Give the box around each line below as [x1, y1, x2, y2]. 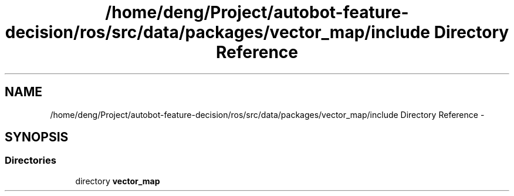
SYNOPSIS [5, 130, 69, 145]
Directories [5, 154, 56, 167]
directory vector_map [75, 175, 160, 186]
